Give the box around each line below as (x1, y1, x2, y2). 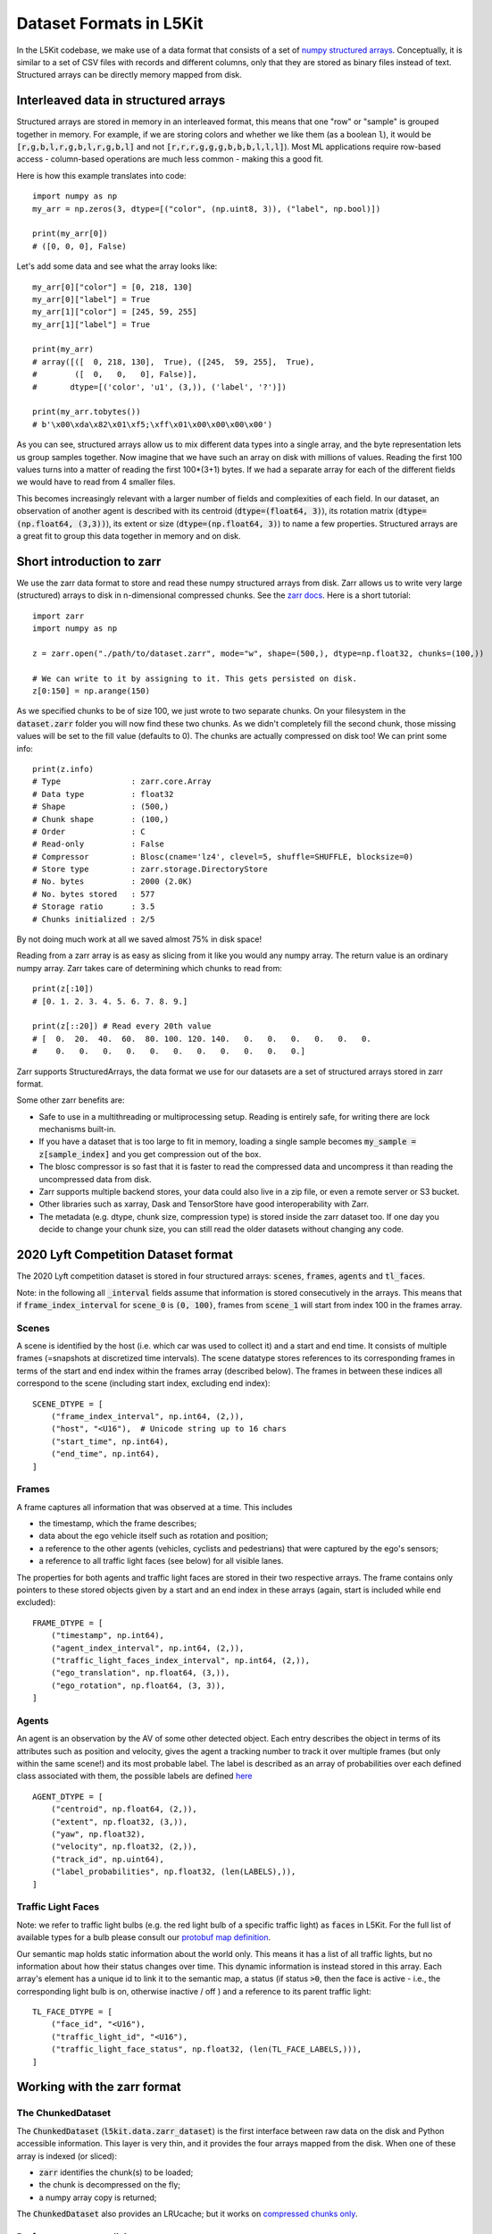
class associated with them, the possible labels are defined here (16, 1770, 254, 1782)
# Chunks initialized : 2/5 (32, 914, 155, 924)
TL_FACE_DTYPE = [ (32, 2007, 113, 2017)
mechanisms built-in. (38, 1124, 116, 1135)
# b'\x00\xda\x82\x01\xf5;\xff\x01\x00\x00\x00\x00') (32, 419, 272, 429)
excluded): (16, 1597, 56, 1608)
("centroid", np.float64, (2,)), (50, 1804, 198, 1814)
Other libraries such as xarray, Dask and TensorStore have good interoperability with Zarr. (38, 1198, 370, 1210)
